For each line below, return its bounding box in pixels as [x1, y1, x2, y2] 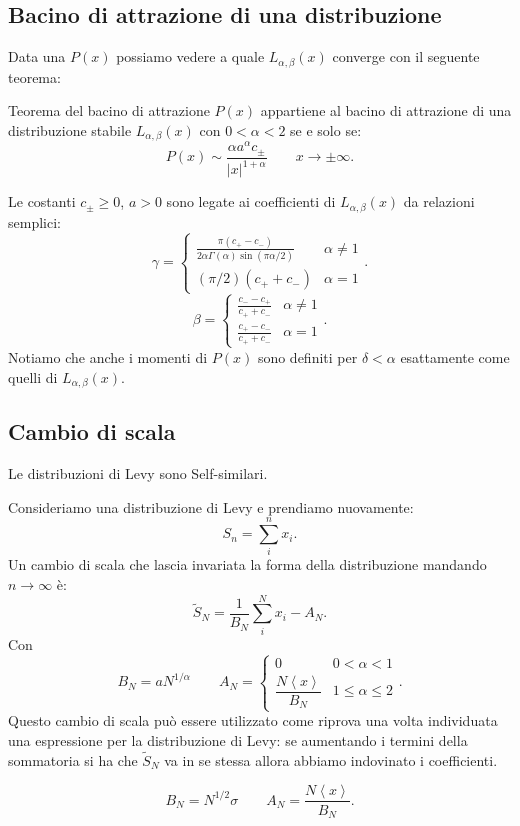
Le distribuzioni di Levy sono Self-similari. [8, 463, 268, 484]
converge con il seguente [332, 46, 480, 67]
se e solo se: [290, 119, 362, 140]
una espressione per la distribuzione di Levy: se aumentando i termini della [8, 730, 468, 751]
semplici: [8, 211, 61, 232]
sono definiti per [257, 346, 358, 367]
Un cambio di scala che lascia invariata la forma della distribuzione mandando [8, 554, 487, 575]
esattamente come [400, 346, 510, 367]
